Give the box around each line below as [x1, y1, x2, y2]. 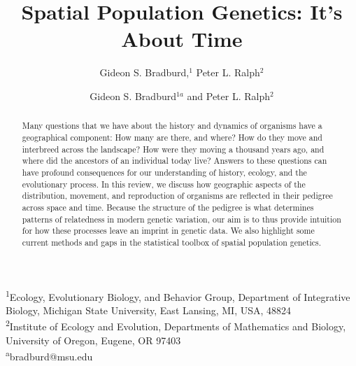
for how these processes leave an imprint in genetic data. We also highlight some [22, 225, 315, 237]
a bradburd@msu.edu [6, 347, 93, 363]
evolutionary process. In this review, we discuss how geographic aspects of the [22, 178, 306, 190]
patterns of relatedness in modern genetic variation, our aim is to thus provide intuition [22, 213, 341, 225]
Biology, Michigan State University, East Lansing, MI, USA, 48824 [6, 302, 292, 317]
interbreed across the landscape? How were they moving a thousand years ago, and [22, 143, 325, 155]
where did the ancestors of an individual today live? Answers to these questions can [22, 155, 327, 167]
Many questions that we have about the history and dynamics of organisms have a [22, 120, 322, 132]
